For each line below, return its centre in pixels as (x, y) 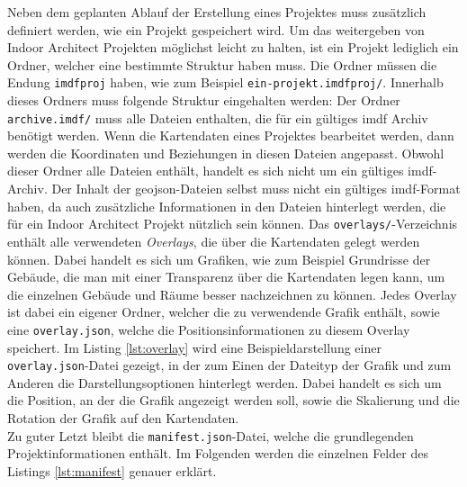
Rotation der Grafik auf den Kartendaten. (123, 417)
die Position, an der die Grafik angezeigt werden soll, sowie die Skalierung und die (233, 400)
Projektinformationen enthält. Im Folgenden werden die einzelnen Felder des (218, 453)
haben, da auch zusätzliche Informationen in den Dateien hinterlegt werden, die (227, 206)
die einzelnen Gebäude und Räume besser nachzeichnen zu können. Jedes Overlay (232, 294)
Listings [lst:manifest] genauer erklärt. (112, 470)
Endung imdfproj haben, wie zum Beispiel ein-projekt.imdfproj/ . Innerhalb (225, 82)
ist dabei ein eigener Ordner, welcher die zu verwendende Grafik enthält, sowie (224, 312)
